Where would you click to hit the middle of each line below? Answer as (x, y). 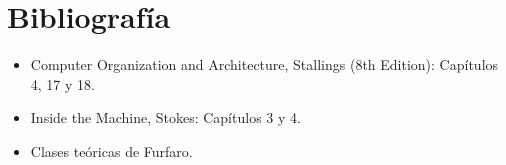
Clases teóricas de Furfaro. (111, 150)
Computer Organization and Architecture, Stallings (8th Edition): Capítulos (264, 64)
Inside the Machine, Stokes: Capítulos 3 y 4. (165, 117)
